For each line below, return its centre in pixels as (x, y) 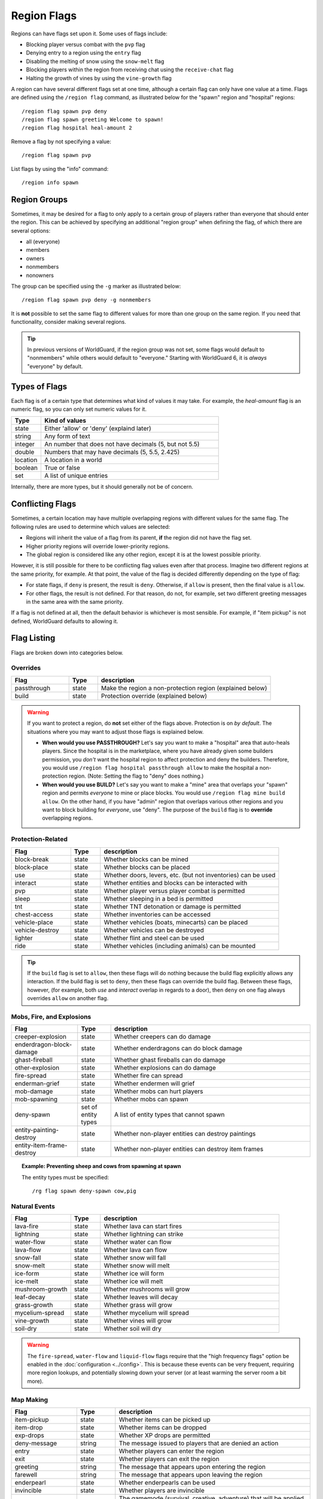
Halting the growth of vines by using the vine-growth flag (99, 78)
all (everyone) (43, 242)
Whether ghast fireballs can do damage (170, 1060)
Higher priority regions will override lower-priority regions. (98, 546)
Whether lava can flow (135, 1250)
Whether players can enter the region (171, 1451)
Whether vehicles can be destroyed (154, 930)
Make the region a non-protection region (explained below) (184, 688)
